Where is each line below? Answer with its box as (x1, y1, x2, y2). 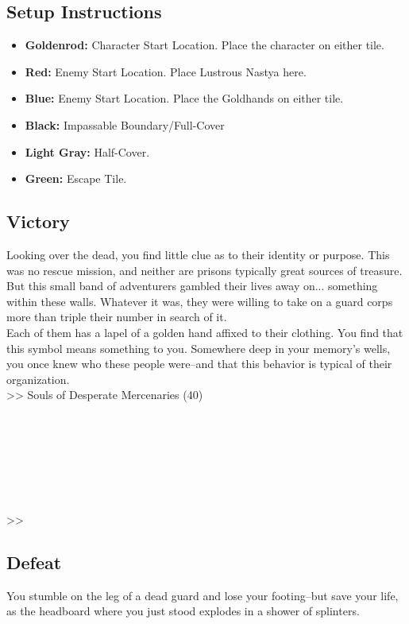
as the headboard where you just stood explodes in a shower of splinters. (6, 603, 360, 619)
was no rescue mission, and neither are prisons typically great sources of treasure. (6, 262, 403, 278)
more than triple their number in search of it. (6, 308, 227, 325)
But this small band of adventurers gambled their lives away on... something (6, 277, 378, 294)
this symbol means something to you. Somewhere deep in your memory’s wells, (6, 339, 391, 356)
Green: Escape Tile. (25, 170, 127, 187)
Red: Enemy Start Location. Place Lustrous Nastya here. (25, 63, 307, 79)
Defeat (6, 550, 62, 575)
